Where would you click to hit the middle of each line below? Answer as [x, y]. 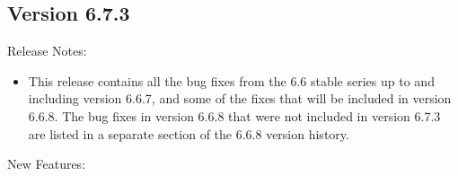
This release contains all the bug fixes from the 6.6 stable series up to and [231, 80]
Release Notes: [47, 51]
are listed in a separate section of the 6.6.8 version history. [189, 133]
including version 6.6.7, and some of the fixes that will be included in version [240, 98]
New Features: [47, 164]
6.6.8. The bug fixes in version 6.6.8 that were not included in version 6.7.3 [234, 115]
